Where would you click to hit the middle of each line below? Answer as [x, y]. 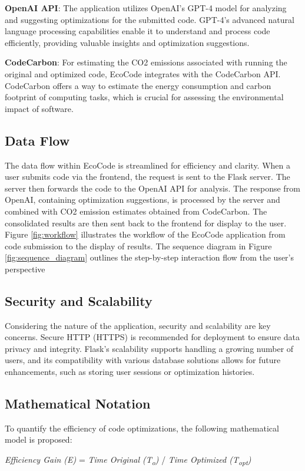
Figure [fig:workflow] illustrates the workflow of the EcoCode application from [145, 234]
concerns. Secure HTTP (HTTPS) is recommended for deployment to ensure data [152, 337]
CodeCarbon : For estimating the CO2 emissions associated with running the [146, 62]
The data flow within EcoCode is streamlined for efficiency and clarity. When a [148, 165]
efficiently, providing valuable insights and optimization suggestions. [127, 42]
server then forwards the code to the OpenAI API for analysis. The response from [152, 188]
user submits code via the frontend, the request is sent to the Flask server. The [147, 177]
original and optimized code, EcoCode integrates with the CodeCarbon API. [143, 73]
